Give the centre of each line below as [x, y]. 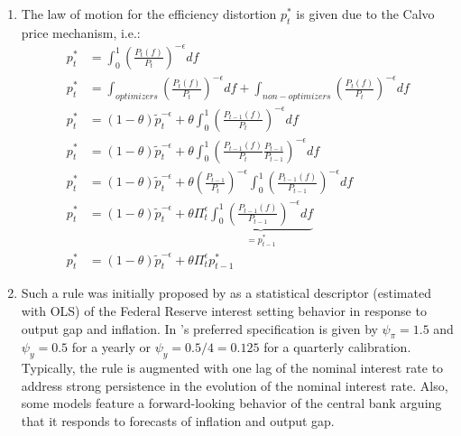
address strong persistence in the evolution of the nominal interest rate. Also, [235, 385]
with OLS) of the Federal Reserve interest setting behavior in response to [224, 311]
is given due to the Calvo [365, 14]
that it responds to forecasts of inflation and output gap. [178, 420]
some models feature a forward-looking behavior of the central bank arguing [231, 403]
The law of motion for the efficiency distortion [149, 14]
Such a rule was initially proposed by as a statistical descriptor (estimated [226, 293]
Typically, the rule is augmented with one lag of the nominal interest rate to [232, 368]
